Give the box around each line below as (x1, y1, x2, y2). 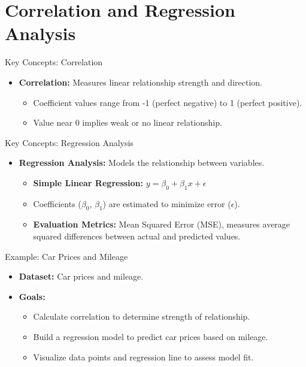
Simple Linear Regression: (33, 176, 144, 189)
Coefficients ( (33, 197, 81, 210)
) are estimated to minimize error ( (102, 197, 231, 210)
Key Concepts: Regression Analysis (5, 136, 134, 148)
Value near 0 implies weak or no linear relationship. (33, 116, 222, 129)
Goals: (19, 290, 46, 302)
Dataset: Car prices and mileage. (19, 270, 144, 283)
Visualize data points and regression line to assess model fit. (33, 350, 254, 363)
